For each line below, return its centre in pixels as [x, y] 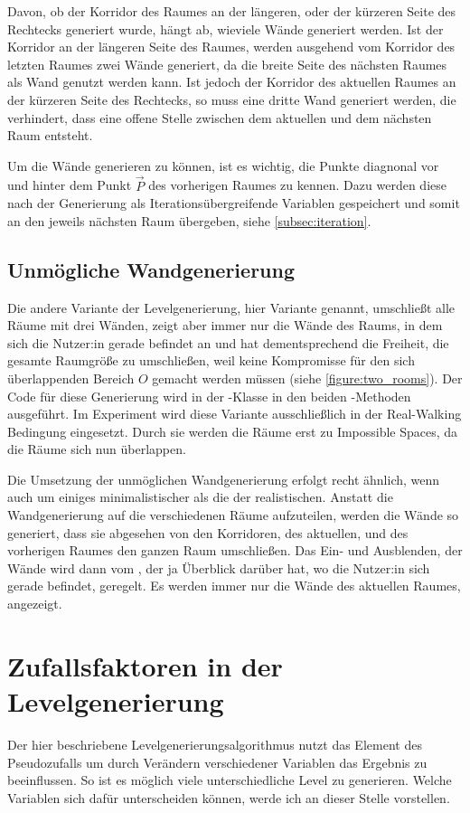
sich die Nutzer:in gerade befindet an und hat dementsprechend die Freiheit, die [228, 342]
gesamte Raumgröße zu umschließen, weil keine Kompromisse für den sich [211, 360]
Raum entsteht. [50, 135]
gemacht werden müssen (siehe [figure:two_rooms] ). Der [307, 378]
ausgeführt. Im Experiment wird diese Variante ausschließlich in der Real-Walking [235, 414]
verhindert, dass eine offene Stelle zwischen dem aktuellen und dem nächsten [220, 117]
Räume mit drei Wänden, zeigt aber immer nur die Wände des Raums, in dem [225, 325]
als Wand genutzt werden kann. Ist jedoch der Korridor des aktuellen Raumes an [232, 82]
